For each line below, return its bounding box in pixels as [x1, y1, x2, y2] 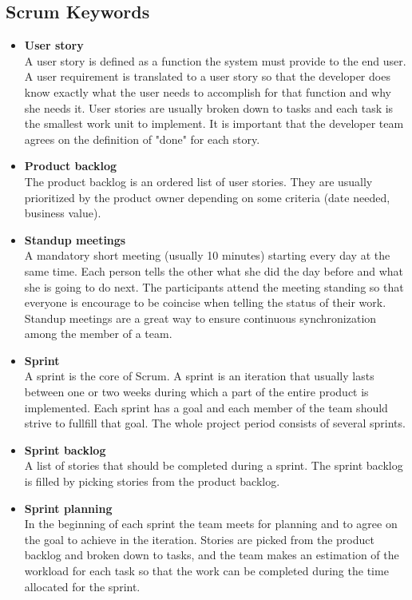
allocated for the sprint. [24, 578, 141, 594]
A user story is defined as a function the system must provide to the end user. [24, 52, 406, 69]
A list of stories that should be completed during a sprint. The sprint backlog [24, 457, 403, 474]
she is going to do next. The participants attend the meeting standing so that [24, 278, 404, 295]
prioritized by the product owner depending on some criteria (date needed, [24, 189, 390, 205]
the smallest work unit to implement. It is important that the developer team [24, 115, 404, 132]
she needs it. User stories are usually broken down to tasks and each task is [24, 99, 394, 116]
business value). [24, 205, 101, 221]
